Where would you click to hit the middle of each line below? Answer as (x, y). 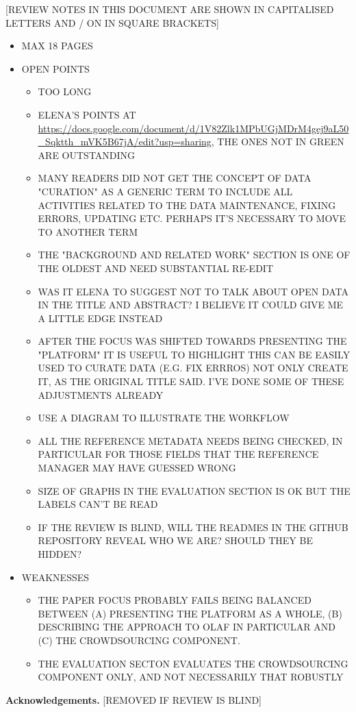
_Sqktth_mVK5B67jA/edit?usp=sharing (125, 142)
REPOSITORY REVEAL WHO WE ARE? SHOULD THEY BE (175, 540)
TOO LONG (65, 91)
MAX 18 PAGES (57, 46)
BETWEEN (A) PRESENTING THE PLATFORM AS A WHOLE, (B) (190, 613)
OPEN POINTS (55, 68)
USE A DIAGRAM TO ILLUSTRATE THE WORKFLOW (164, 418)
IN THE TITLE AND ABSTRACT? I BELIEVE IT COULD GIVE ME (191, 305)
